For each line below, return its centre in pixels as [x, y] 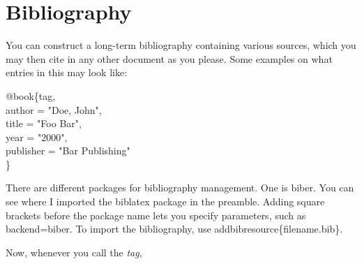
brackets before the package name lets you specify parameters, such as [156, 215]
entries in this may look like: [67, 72]
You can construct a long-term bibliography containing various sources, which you [181, 45]
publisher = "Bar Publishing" [68, 151]
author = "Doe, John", [54, 109]
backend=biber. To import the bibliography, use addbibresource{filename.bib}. [174, 229]
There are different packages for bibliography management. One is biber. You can [180, 188]
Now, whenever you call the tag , [74, 252]
